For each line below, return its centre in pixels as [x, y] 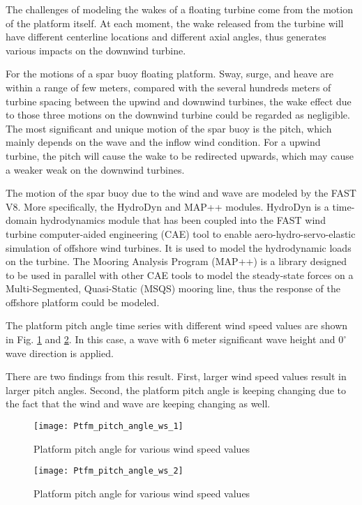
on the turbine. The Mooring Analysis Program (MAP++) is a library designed [176, 261]
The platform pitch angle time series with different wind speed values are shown [177, 325]
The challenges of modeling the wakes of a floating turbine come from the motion [179, 9]
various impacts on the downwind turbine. [96, 50]
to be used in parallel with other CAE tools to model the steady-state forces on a [180, 274]
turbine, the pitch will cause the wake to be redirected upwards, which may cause [180, 155]
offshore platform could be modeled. [83, 302]
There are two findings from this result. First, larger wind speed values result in [176, 376]
